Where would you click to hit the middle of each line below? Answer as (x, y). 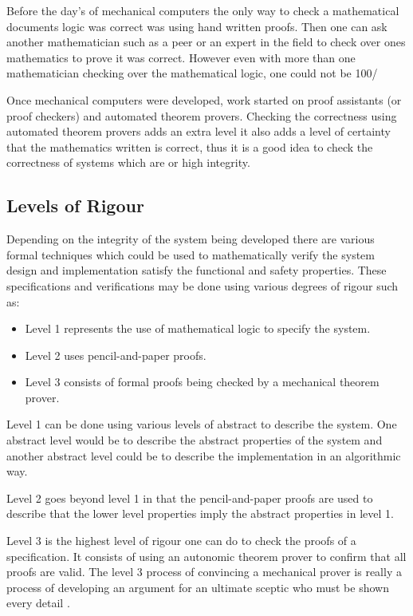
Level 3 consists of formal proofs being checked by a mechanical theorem (202, 382)
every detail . (38, 603)
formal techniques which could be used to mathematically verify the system (191, 254)
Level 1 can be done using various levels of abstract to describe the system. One (202, 424)
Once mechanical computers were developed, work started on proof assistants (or (204, 99)
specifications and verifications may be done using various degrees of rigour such (203, 285)
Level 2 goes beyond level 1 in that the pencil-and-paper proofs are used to (190, 498)
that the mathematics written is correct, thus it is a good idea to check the (190, 146)
